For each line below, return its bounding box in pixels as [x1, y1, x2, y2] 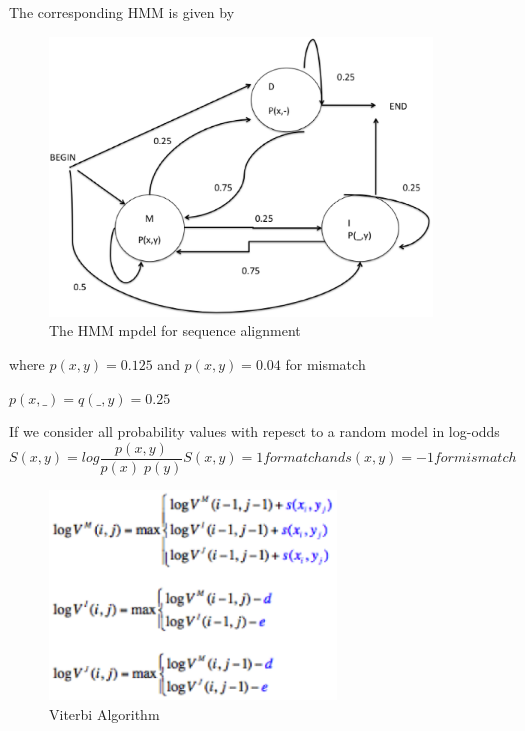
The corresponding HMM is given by [9, 2, 235, 22]
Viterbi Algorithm [49, 703, 160, 724]
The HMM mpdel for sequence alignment [49, 320, 301, 341]
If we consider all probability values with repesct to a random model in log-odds [9, 421, 500, 442]
